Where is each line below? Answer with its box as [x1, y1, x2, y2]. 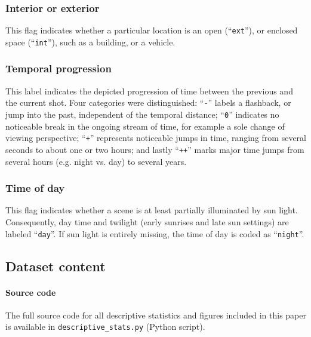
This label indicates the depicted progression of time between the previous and [5, 84, 293, 97]
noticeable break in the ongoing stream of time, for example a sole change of [5, 120, 285, 132]
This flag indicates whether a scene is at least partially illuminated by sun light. [5, 204, 298, 216]
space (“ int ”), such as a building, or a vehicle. [5, 35, 175, 48]
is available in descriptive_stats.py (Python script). [5, 320, 205, 333]
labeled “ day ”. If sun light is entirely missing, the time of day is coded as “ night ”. [5, 227, 304, 240]
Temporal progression [5, 61, 112, 76]
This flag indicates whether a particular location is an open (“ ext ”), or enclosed [5, 24, 298, 36]
